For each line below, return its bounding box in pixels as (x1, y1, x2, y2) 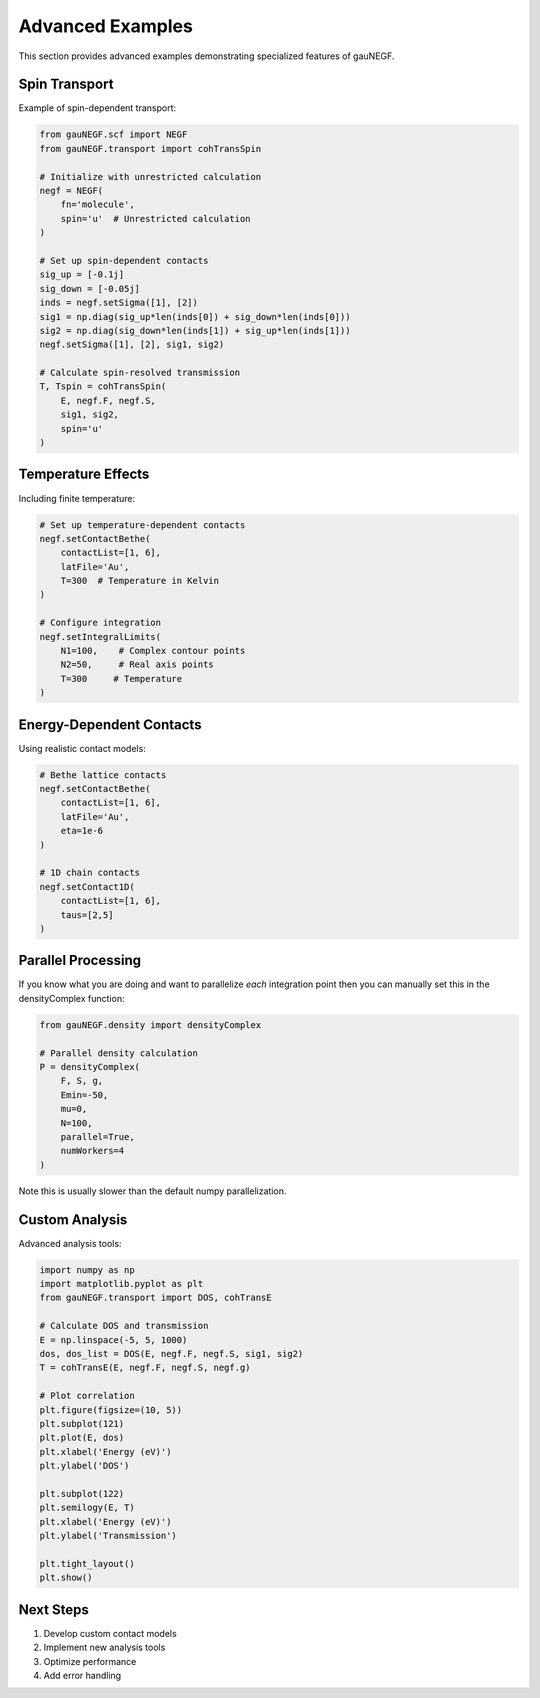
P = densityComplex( (39, 1061, 140, 1073)
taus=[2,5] (60, 909, 114, 920)
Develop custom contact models (43, 1627, 177, 1639)
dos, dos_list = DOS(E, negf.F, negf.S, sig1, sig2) (39, 1348, 304, 1359)
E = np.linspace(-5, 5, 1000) (39, 1334, 188, 1345)
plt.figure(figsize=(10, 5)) (39, 1404, 183, 1415)
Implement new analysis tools (43, 1641, 166, 1654)
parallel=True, (60, 1131, 135, 1142)
